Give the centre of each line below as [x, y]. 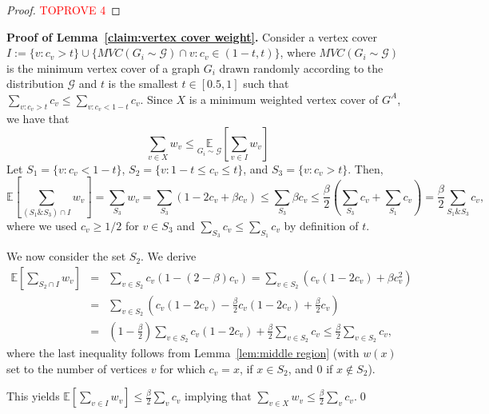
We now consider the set [66, 256]
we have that [38, 119]
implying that [218, 396]
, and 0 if [310, 368]
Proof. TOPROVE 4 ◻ [64, 10]
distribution [35, 84]
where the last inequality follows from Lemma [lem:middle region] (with [183, 352]
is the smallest [143, 84]
